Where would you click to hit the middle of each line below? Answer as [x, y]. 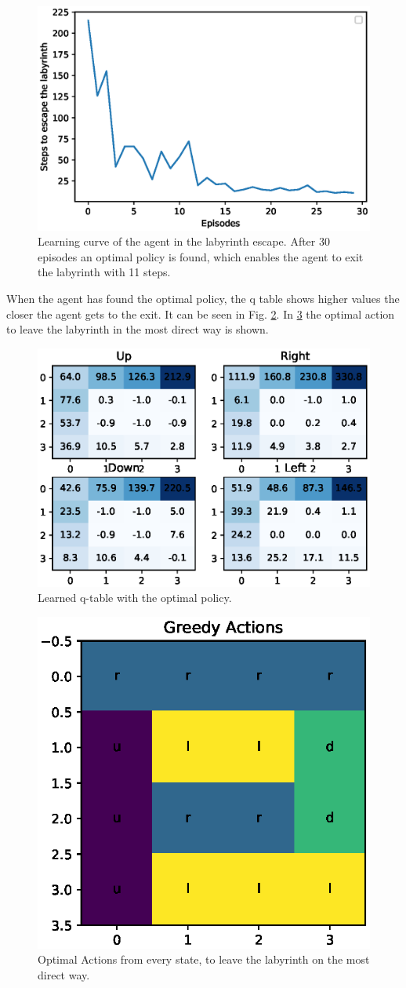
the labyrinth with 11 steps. [104, 272]
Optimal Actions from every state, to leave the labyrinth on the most [204, 959]
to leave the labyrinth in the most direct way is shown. [138, 329]
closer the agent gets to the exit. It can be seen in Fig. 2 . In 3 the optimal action [201, 314]
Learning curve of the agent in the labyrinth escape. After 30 [184, 241]
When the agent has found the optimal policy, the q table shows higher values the [203, 299]
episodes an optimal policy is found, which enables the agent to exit [201, 256]
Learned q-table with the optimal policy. [135, 598]
